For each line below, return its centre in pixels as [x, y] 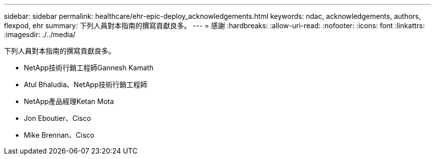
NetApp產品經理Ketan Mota [69, 101]
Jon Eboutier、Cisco [58, 118]
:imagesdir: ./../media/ [40, 34]
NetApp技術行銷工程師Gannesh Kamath [89, 68]
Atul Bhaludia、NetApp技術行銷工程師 [86, 84]
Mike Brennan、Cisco [59, 135]
